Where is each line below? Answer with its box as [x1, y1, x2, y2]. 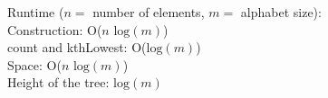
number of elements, [92, 3, 205, 21]
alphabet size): [240, 3, 322, 21]
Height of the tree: [7, 73, 110, 92]
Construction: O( [7, 20, 102, 39]
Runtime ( [7, 3, 64, 21]
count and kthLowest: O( [7, 38, 147, 57]
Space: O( [7, 55, 62, 74]
